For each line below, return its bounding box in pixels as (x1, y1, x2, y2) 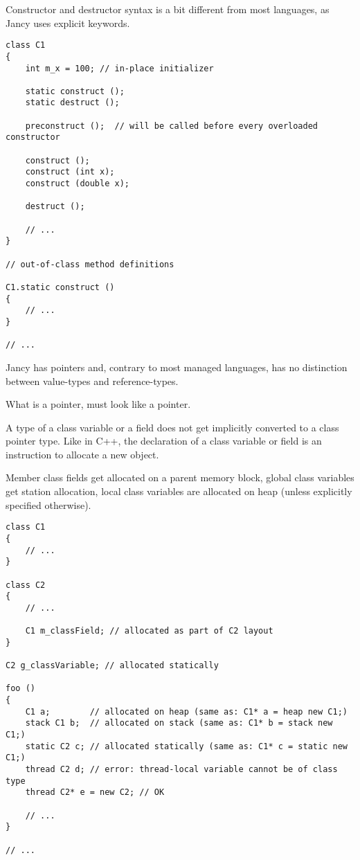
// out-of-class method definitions (6, 259, 174, 269)
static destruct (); (25, 98, 120, 108)
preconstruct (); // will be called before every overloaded (25, 120, 318, 131)
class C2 (6, 580, 46, 590)
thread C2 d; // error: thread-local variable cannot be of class (25, 764, 338, 775)
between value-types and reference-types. (6, 373, 179, 388)
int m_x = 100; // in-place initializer (25, 63, 214, 73)
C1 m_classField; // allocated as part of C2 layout (25, 626, 273, 636)
